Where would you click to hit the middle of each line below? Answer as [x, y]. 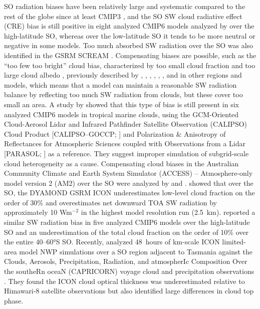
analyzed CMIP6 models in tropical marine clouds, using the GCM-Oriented [121, 114]
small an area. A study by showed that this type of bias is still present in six [121, 104]
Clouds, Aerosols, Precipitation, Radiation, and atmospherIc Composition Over [126, 261]
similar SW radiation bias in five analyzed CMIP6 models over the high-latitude [127, 222]
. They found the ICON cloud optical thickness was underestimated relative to [124, 281]
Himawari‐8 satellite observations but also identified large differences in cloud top [129, 291]
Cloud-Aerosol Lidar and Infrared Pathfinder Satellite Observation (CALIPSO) [126, 124]
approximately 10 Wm [38, 212]
